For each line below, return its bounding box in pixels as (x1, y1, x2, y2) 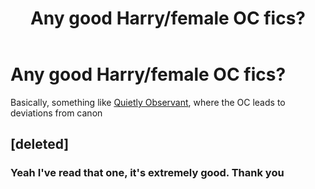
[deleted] (10, 136, 70, 153)
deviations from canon (10, 107, 103, 119)
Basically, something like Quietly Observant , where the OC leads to (10, 96, 286, 108)
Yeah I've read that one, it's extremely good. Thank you (10, 166, 285, 180)
